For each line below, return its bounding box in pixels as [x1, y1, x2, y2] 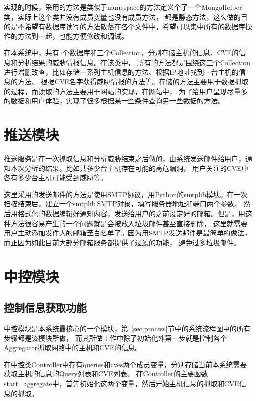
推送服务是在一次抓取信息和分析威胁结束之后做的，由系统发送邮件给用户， [4, 153, 245, 164]
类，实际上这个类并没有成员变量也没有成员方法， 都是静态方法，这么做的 [4, 11, 241, 22]
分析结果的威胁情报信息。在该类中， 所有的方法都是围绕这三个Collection [17, 57, 251, 67]
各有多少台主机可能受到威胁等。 [4, 172, 107, 183]
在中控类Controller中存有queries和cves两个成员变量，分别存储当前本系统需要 [4, 359, 247, 369]
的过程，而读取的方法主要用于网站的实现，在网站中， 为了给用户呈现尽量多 [4, 86, 248, 96]
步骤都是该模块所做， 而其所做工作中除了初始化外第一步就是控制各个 [4, 333, 227, 343]
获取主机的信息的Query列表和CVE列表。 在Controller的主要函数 [4, 368, 208, 379]
